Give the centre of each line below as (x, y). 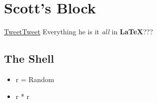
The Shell (29, 58)
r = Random (35, 79)
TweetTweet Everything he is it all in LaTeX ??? (78, 32)
